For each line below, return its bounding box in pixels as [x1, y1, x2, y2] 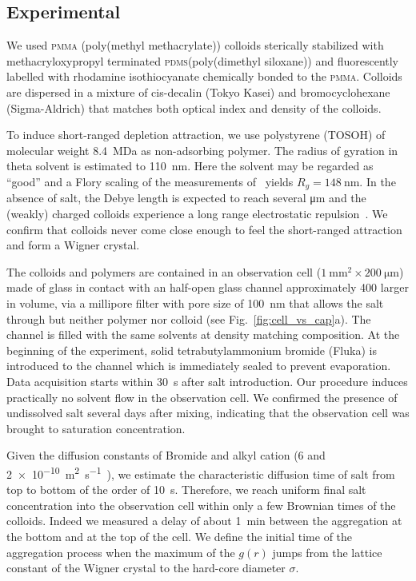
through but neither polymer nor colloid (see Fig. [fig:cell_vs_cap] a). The [6, 310, 371, 327]
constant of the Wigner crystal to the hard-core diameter [6, 559, 286, 576]
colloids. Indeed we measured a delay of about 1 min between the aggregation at [6, 512, 402, 529]
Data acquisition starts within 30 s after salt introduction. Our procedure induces [6, 372, 408, 389]
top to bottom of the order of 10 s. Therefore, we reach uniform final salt [6, 481, 366, 498]
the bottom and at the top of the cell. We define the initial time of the [6, 527, 353, 544]
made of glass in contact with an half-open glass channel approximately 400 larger [6, 279, 409, 296]
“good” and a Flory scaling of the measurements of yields [6, 173, 294, 189]
